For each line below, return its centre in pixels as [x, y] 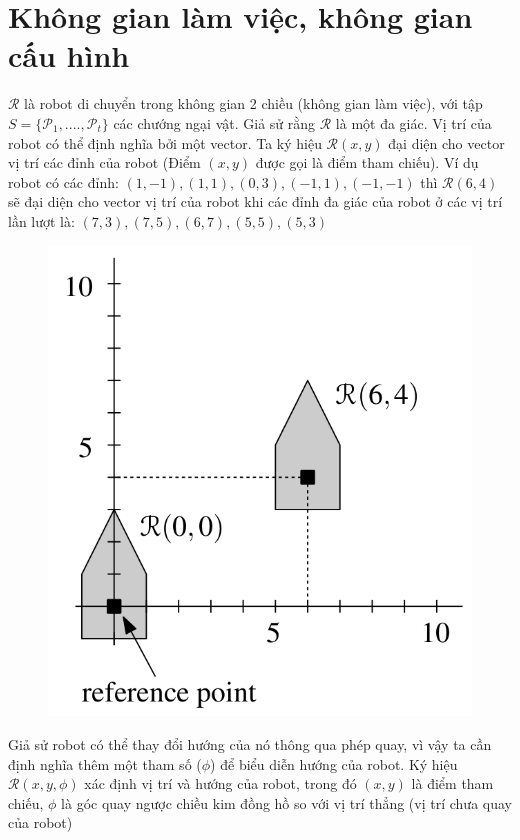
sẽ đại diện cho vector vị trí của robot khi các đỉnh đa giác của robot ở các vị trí [255, 201]
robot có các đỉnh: [63, 181]
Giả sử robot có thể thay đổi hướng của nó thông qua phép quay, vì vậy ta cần [250, 744]
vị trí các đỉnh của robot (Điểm [104, 162]
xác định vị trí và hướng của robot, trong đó [220, 783]
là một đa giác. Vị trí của [413, 122]
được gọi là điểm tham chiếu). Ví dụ [367, 162]
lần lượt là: [41, 220]
